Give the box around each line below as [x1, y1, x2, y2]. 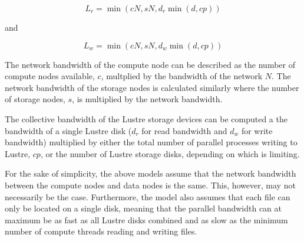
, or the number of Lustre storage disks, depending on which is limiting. [40, 147, 300, 159]
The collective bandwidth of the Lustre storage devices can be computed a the [5, 112, 288, 125]
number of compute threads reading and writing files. [5, 225, 197, 237]
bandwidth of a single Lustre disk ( [5, 124, 132, 136]
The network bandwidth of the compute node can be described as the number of [5, 58, 295, 70]
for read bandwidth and [141, 124, 227, 136]
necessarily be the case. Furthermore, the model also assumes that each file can [5, 190, 290, 203]
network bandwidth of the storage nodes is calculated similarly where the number [5, 81, 299, 93]
